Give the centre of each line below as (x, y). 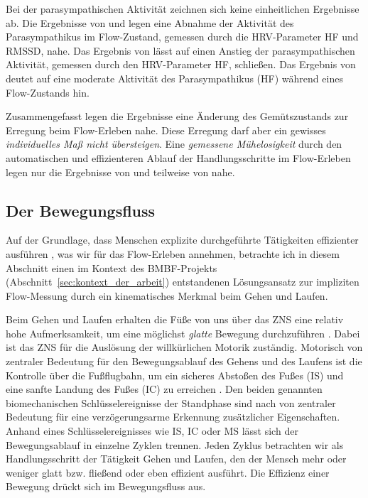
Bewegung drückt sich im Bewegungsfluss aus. (106, 486)
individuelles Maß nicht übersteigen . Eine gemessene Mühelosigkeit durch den (174, 144)
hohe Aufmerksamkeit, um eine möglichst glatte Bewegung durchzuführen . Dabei (183, 333)
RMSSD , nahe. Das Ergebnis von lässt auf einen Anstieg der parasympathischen (180, 50)
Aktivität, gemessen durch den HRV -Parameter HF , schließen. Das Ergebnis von (181, 64)
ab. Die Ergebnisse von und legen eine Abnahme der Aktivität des (150, 22)
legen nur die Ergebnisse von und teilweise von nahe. (120, 172)
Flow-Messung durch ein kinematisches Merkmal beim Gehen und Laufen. (167, 295)
